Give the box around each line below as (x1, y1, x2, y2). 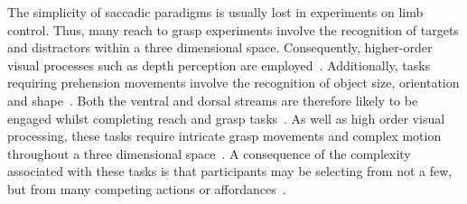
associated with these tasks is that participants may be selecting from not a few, (7, 162, 453, 181)
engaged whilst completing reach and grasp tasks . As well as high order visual (7, 108, 445, 127)
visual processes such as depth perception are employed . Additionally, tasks (7, 55, 431, 74)
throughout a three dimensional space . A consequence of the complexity (7, 144, 411, 162)
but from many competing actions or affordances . (7, 179, 286, 198)
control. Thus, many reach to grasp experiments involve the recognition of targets (7, 20, 459, 39)
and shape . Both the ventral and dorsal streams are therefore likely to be (7, 90, 418, 109)
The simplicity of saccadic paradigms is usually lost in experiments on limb (7, 3, 424, 21)
